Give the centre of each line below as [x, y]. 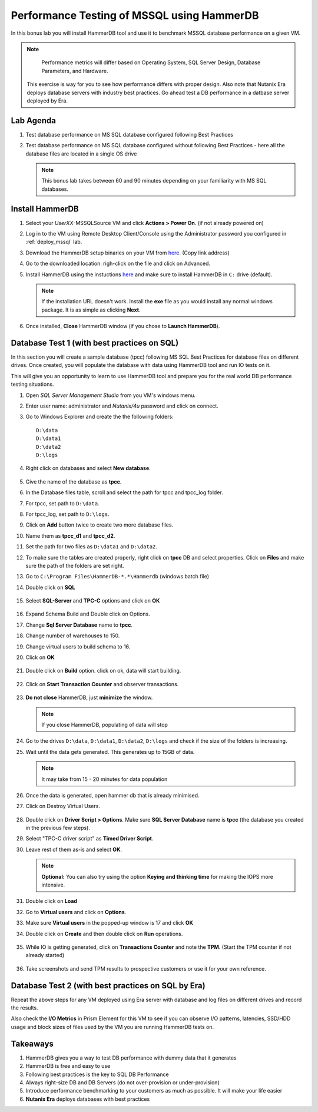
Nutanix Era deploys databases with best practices [88, 1099]
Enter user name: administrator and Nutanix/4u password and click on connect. [122, 406]
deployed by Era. [47, 101]
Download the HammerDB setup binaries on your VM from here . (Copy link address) [127, 253]
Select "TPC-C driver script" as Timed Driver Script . [90, 839]
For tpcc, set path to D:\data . [62, 503]
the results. [24, 1008]
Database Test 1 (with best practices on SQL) [95, 342]
